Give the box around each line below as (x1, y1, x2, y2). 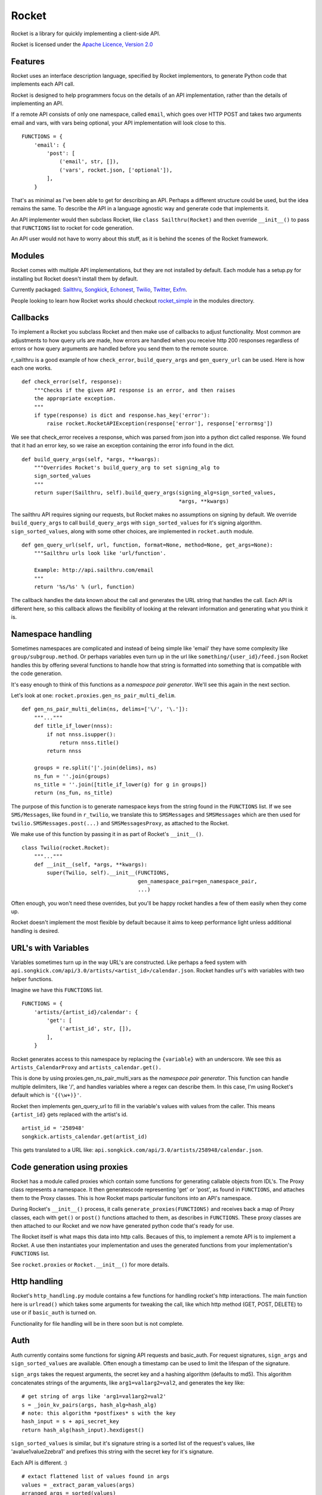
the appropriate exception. (33, 395, 116, 402)
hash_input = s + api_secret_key (21, 1418, 119, 1425)
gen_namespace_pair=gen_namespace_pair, (137, 878, 258, 884)
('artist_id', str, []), (59, 1026, 132, 1032)
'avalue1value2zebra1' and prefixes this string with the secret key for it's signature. (11, 1448, 214, 1456)
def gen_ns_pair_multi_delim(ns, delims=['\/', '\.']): (21, 706, 188, 713)
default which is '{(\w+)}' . (11, 1091, 82, 1099)
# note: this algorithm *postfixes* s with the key (21, 1409, 176, 1417)
